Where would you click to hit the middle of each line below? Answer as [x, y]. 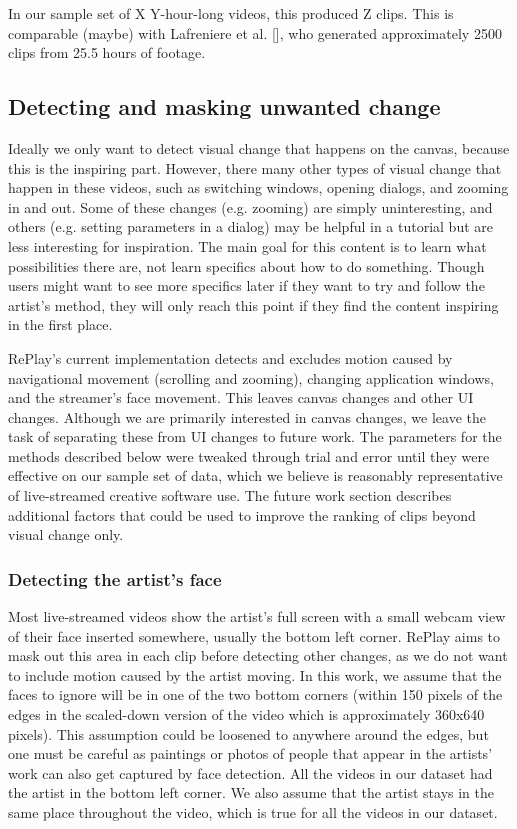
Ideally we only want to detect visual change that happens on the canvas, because [259, 147]
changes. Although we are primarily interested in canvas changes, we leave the [247, 416]
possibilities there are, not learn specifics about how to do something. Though [246, 265]
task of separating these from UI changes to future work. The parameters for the [255, 436]
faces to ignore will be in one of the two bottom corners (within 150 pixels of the [255, 694]
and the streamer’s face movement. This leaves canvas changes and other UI [241, 397]
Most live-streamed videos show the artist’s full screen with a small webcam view [257, 616]
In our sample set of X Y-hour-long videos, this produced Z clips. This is [231, 13]
